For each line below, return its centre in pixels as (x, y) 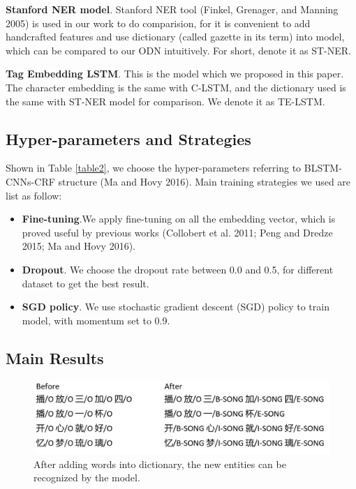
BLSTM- (323, 168)
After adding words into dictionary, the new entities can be (160, 464)
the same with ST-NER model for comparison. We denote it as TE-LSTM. (165, 101)
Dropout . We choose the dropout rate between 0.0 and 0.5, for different (178, 269)
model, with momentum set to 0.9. (96, 320)
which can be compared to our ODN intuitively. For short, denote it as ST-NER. (178, 50)
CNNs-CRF (30, 181)
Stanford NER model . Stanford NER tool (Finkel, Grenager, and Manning (172, 9)
